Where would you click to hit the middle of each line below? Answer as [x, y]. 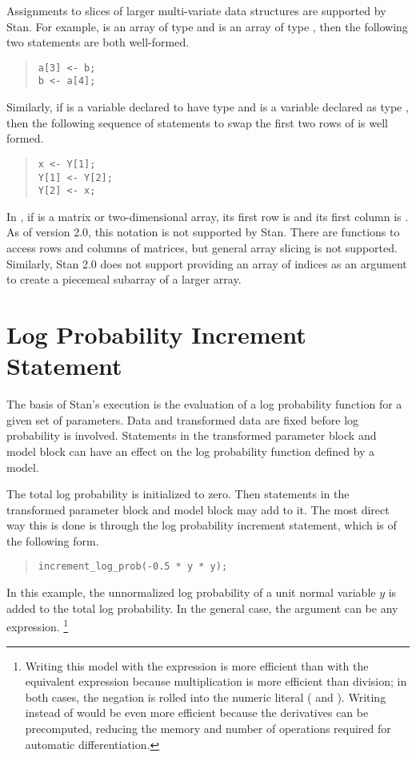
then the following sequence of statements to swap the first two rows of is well [197, 122]
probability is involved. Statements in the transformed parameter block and [192, 435]
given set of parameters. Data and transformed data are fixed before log [183, 419]
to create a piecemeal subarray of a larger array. [124, 279]
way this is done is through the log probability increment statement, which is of [202, 525]
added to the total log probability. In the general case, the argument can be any [202, 608]
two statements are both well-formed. [98, 42]
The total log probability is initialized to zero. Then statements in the [178, 494]
